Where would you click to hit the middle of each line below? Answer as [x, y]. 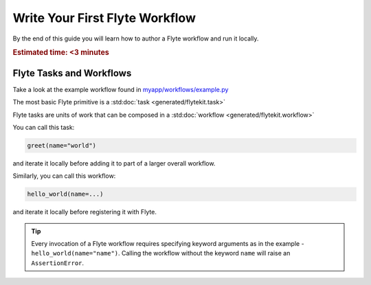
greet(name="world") [61, 145]
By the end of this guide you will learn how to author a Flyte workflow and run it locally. [136, 38]
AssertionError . [58, 263]
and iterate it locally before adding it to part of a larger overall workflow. [114, 163]
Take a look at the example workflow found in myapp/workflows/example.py [121, 89]
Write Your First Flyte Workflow [104, 18]
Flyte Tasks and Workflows [72, 73]
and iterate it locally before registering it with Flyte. [85, 212]
